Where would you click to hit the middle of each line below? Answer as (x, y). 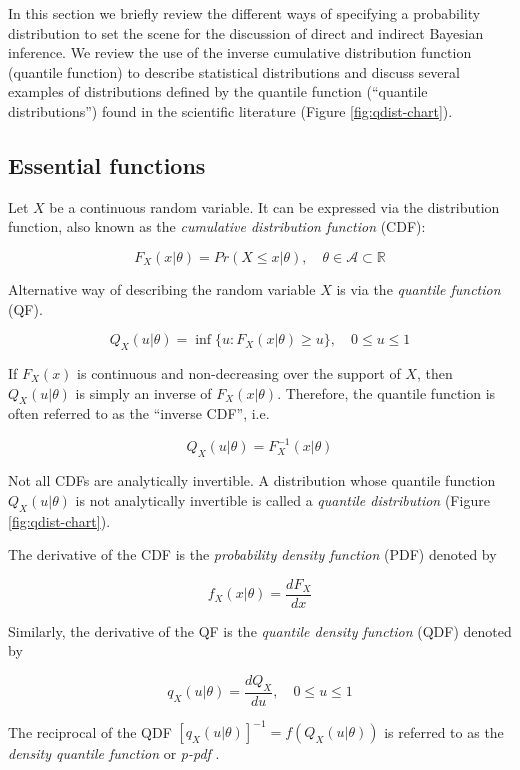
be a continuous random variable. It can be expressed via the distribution (274, 206)
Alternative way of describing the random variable (162, 288)
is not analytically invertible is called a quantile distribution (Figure (282, 499)
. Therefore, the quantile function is (386, 392)
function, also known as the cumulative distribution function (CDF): (217, 226)
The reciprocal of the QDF (90, 731)
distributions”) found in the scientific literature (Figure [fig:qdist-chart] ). (230, 110)
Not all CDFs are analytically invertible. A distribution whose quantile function (252, 480)
